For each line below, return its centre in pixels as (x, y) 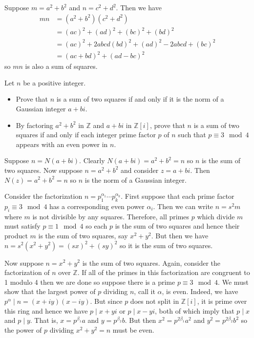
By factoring (34, 125)
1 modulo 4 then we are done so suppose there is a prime (90, 282)
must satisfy (22, 226)
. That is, (44, 320)
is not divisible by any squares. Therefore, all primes (111, 216)
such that (192, 135)
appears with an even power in (62, 144)
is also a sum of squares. (61, 66)
